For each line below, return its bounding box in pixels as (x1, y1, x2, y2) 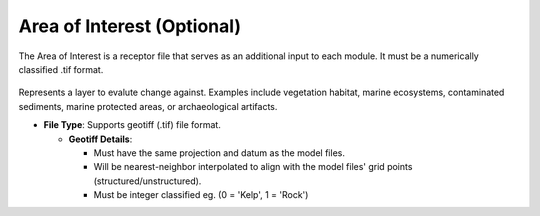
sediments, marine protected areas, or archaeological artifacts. (18, 100, 278, 112)
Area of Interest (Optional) (18, 15, 242, 37)
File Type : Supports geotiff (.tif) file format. (43, 119, 222, 131)
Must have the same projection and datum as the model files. (93, 146, 345, 159)
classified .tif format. (18, 63, 104, 75)
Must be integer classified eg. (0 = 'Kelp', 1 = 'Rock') (93, 189, 309, 201)
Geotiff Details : (68, 133, 133, 145)
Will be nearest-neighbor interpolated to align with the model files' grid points (93, 161, 413, 173)
